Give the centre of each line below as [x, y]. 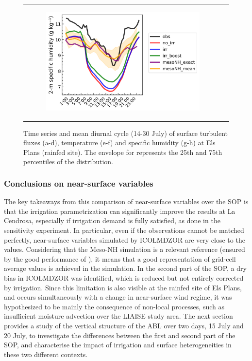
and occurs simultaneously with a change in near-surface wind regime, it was [118, 297]
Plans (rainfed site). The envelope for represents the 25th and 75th [123, 152]
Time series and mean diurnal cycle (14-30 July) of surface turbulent [126, 133]
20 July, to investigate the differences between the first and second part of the [120, 335]
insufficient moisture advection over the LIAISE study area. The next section [118, 316]
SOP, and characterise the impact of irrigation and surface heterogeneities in [118, 345]
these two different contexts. [46, 354]
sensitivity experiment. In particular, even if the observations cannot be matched [124, 230]
